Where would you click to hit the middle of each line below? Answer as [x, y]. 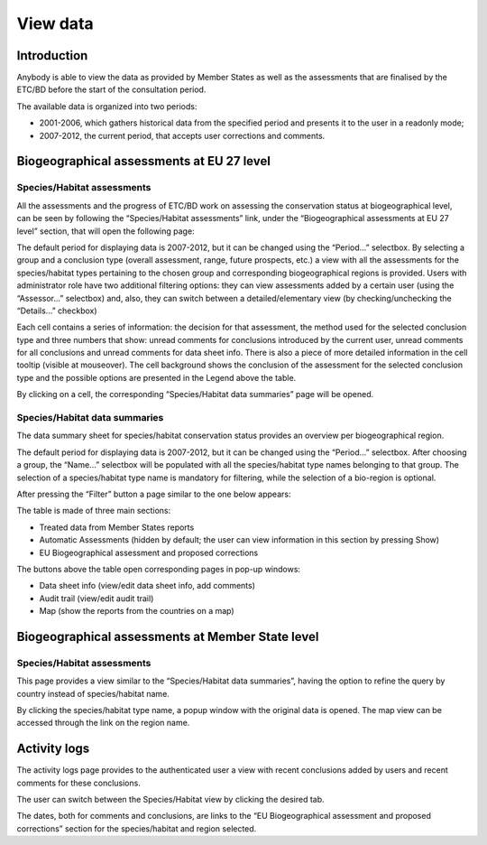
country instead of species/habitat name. [93, 693]
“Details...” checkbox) [57, 311]
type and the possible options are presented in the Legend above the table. [156, 377]
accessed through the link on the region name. [103, 723]
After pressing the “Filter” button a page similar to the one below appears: [154, 494]
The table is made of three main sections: [94, 511]
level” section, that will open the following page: [106, 231]
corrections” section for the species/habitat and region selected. [137, 828]
